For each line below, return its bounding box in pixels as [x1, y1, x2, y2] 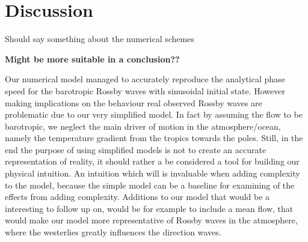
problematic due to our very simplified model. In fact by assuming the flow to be [5, 108, 303, 121]
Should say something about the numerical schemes [5, 32, 194, 45]
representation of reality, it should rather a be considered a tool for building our [5, 155, 300, 168]
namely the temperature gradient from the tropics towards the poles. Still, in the [5, 132, 303, 144]
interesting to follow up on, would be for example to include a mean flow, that [5, 202, 294, 214]
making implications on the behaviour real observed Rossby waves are [5, 96, 262, 109]
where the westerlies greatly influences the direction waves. [5, 226, 221, 238]
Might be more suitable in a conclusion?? [5, 52, 180, 65]
